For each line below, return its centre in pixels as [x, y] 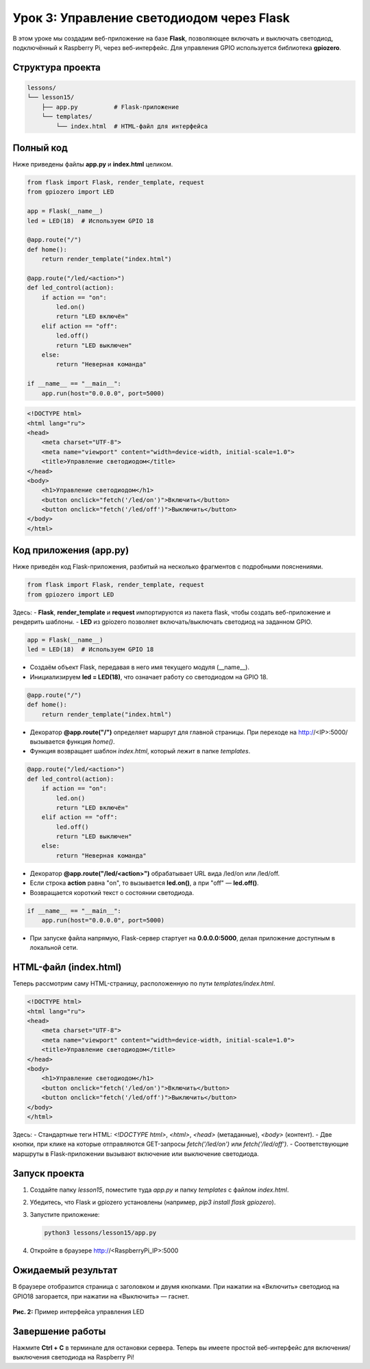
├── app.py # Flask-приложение [110, 107]
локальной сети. [54, 948]
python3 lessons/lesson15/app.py [100, 1233]
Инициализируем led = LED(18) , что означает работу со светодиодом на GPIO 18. [149, 677]
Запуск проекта [49, 1173]
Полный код [40, 148]
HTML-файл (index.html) [67, 967]
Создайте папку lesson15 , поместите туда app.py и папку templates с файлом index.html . [159, 1190]
